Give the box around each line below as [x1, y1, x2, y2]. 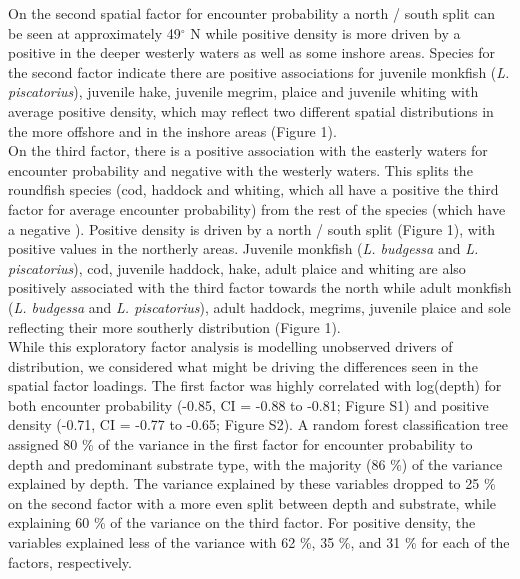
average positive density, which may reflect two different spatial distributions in [8, 100, 494, 121]
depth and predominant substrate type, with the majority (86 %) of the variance [8, 453, 503, 474]
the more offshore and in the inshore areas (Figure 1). [8, 120, 337, 141]
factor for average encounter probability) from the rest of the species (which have [8, 198, 506, 219]
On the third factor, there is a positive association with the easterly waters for [8, 140, 488, 161]
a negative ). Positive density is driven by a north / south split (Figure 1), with [8, 218, 496, 239]
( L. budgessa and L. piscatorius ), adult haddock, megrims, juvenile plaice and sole [8, 296, 511, 317]
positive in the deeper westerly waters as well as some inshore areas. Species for [8, 42, 495, 63]
